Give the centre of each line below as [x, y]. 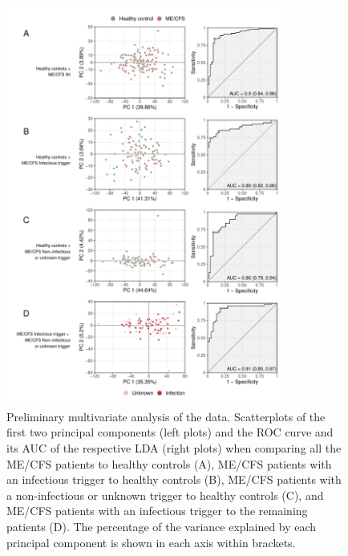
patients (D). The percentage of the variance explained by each [162, 526]
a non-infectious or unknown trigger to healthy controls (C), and [165, 495]
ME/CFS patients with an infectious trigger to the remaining [157, 511]
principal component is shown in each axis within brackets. [151, 542]
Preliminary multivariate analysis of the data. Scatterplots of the [166, 416]
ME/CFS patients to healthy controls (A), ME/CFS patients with [169, 463]
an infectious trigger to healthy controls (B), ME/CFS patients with [174, 479]
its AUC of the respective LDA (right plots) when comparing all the [174, 448]
